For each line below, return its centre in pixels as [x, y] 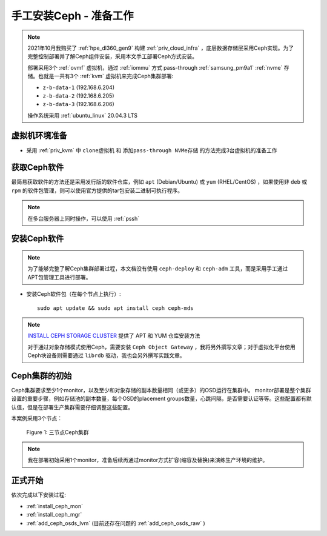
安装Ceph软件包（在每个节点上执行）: [74, 294]
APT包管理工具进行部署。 [59, 277]
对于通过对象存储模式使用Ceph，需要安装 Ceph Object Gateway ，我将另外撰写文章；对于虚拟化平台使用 [162, 347]
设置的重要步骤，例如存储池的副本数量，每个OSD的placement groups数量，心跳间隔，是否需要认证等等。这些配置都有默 [161, 399]
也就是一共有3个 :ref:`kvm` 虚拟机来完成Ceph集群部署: [106, 76]
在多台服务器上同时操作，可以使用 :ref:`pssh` [84, 218]
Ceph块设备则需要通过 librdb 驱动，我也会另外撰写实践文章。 [106, 355]
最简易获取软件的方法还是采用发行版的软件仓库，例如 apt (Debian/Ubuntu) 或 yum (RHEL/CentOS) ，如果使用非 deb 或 [159, 182]
